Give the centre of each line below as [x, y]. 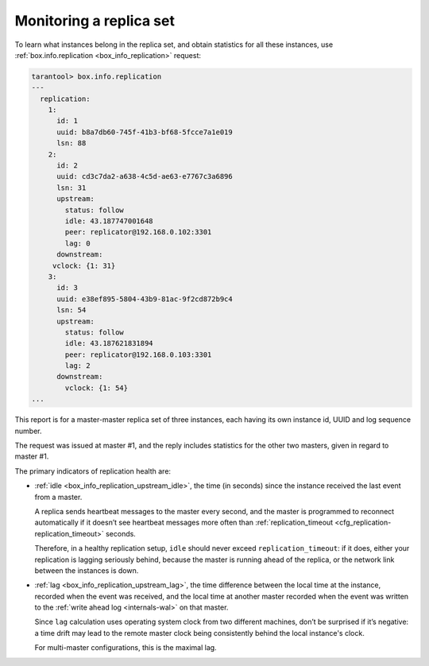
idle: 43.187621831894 [109, 343]
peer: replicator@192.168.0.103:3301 [138, 354]
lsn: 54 [71, 310]
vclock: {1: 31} [84, 265]
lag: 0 [77, 243]
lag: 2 [77, 366]
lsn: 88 [71, 143]
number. [28, 431]
